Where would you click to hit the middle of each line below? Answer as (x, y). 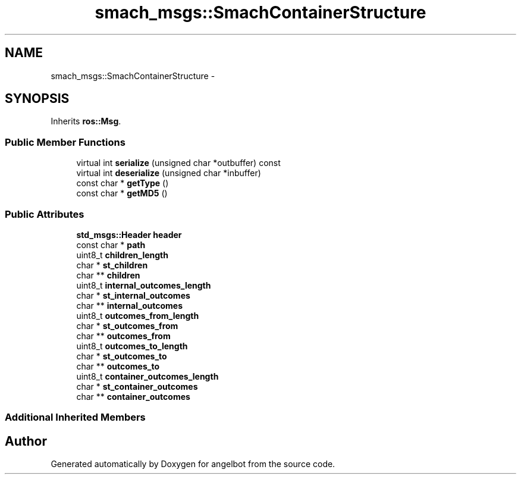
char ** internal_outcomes (129, 305)
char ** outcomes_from (123, 336)
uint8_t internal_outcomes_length (144, 285)
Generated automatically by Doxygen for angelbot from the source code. (193, 464)
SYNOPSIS (37, 99)
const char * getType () (123, 183)
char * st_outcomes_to (122, 356)
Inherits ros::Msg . (86, 121)
